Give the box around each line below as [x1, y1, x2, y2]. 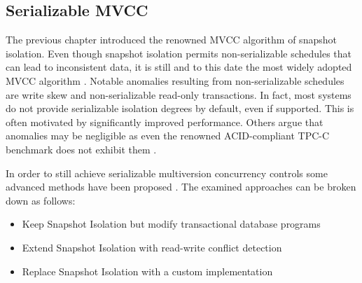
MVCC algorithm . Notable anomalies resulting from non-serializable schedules [6, 73, 344, 88]
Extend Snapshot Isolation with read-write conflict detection [22, 240, 282, 254]
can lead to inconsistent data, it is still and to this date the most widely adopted [6, 60, 352, 74]
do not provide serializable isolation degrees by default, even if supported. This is [6, 101, 354, 116]
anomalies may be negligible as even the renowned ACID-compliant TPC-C [6, 128, 330, 143]
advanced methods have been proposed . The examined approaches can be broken [6, 179, 356, 194]
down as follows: [6, 193, 76, 207]
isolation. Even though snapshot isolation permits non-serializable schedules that [6, 46, 352, 60]
